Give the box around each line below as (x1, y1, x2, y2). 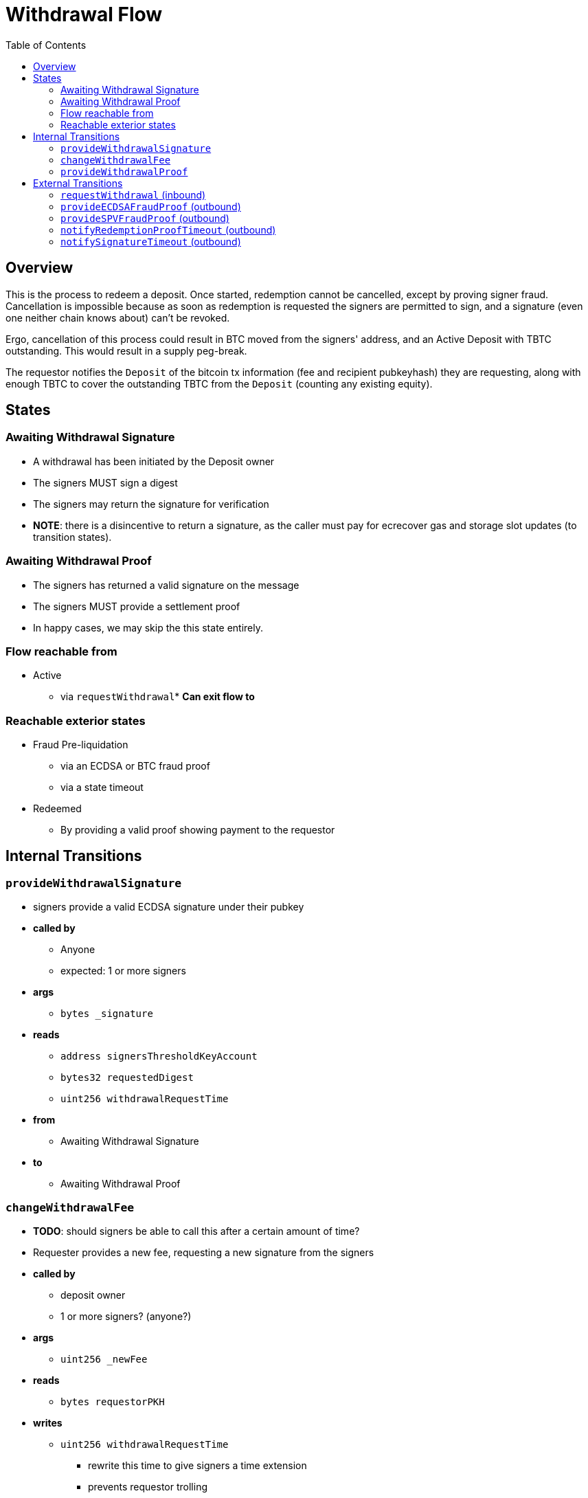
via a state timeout (60, 781, 144, 794)
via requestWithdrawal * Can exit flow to (60, 691, 255, 703)
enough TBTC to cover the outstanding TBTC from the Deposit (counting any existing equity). (5, 377, 433, 390)
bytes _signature (60, 1008, 153, 1020)
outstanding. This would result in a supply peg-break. (5, 344, 247, 357)
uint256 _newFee (60, 1354, 148, 1365)
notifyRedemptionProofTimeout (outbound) (60, 223, 276, 236)
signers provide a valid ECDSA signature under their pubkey (33, 901, 304, 913)
